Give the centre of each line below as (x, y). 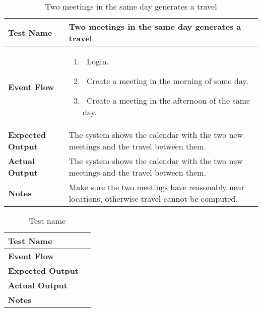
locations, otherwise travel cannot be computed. (153, 199)
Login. (97, 61)
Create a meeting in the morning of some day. (168, 81)
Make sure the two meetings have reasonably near (157, 187)
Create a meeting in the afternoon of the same (168, 100)
